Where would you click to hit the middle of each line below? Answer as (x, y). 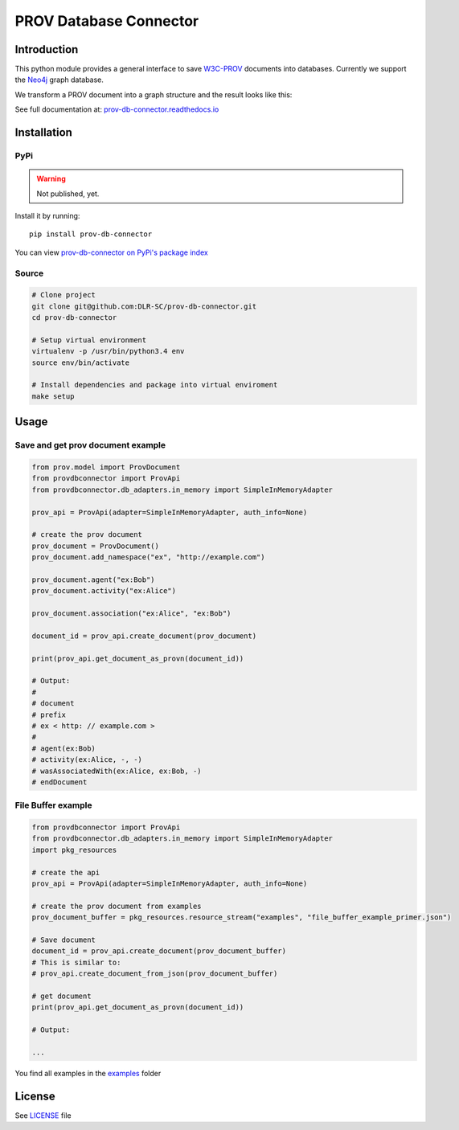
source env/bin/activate (81, 362)
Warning (51, 179)
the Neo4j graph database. (59, 80)
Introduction (47, 49)
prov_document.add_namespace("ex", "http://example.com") (148, 557)
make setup (53, 396)
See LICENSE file (43, 1115)
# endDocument (59, 782)
